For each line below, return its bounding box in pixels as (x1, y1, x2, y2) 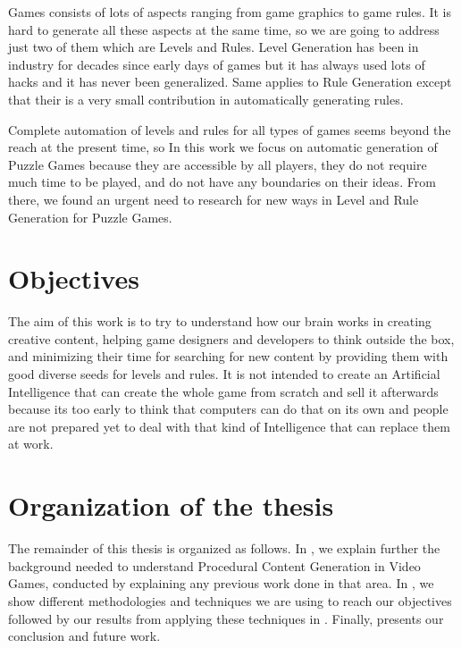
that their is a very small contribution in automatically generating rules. (8, 89, 404, 108)
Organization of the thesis (8, 487, 334, 524)
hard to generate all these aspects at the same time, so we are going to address (8, 20, 440, 38)
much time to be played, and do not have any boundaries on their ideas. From (8, 173, 436, 191)
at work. (8, 434, 54, 453)
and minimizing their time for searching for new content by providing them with (8, 347, 448, 366)
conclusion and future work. (8, 627, 161, 645)
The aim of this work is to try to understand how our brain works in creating (8, 312, 432, 331)
